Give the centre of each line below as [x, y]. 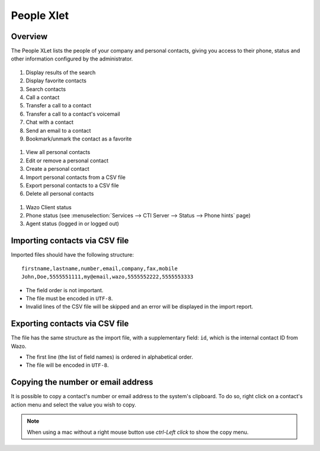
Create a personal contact [57, 169]
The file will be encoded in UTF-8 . [67, 365]
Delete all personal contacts [60, 194]
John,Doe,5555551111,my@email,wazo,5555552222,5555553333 [108, 277]
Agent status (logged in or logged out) [73, 224]
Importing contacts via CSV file [70, 241]
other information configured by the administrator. [72, 59]
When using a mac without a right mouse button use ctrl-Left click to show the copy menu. [138, 432]
